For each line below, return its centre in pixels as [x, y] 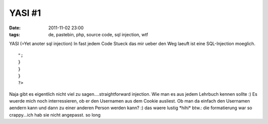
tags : [15, 34]
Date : [15, 28]
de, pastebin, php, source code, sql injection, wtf [98, 34]
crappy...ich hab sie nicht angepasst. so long [55, 115]
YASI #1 [25, 13]
